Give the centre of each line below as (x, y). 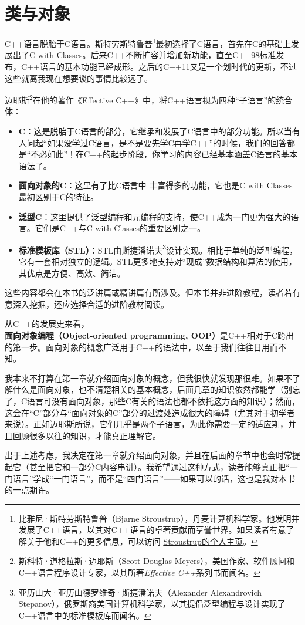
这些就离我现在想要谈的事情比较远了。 (79, 78)
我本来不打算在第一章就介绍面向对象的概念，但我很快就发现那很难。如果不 (148, 378)
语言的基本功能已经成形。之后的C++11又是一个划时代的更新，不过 (168, 66)
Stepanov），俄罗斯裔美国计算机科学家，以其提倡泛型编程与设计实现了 (152, 604)
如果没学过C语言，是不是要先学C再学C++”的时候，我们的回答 (167, 142)
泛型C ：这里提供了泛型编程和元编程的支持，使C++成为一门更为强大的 (155, 216)
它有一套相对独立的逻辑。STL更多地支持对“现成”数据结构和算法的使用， (157, 261)
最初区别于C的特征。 (58, 196)
